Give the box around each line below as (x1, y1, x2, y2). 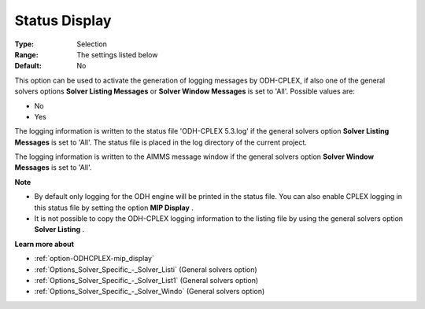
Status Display (14, 12, 112, 29)
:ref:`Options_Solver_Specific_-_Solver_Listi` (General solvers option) (34, 264, 257, 274)
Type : (14, 39, 35, 49)
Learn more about (14, 239, 75, 248)
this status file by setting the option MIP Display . (34, 203, 194, 212)
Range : (14, 50, 39, 59)
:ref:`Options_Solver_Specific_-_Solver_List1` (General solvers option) (34, 275, 259, 285)
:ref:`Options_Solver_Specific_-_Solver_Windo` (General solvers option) (34, 287, 265, 296)
